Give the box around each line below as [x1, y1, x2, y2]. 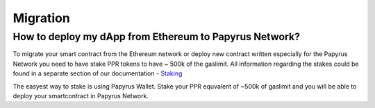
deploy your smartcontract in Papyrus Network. [12, 91, 149, 100]
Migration [12, 10, 71, 26]
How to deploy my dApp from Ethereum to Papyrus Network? [12, 30, 300, 43]
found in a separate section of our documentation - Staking [12, 69, 183, 78]
